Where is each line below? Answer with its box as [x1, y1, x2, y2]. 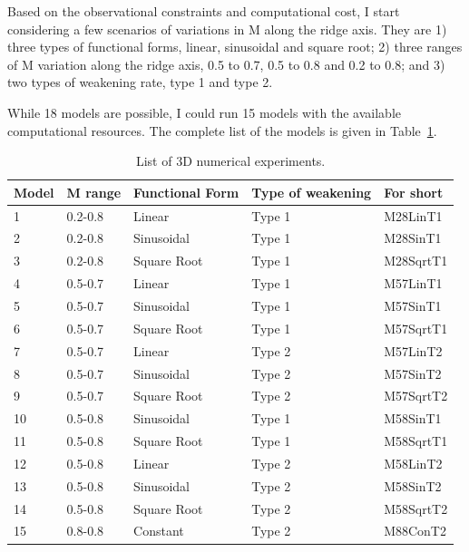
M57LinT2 [384, 341, 443, 360]
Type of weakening [251, 182, 372, 201]
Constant [133, 521, 184, 540]
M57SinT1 [384, 295, 442, 315]
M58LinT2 [384, 453, 443, 472]
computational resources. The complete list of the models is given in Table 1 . [7, 121, 437, 140]
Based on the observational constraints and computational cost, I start [7, 2, 400, 20]
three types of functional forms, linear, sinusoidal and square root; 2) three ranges [7, 37, 463, 56]
